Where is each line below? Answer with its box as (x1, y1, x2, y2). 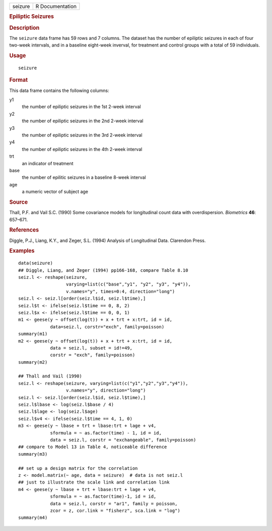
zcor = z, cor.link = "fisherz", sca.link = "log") (50, 508, 181, 513)
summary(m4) (18, 515, 48, 520)
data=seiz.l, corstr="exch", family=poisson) (50, 324, 165, 329)
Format (9, 76, 28, 83)
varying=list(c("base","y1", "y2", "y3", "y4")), (65, 281, 191, 287)
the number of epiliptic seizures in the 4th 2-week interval (22, 146, 143, 152)
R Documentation (35, 3, 77, 10)
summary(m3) (18, 451, 48, 457)
